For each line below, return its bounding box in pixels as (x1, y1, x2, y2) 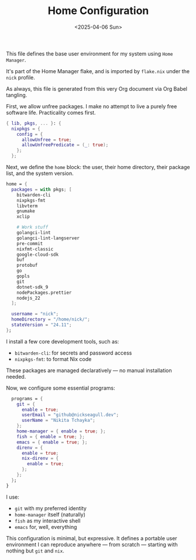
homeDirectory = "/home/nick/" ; (11, 317, 91, 322)
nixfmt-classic (16, 246, 54, 252)
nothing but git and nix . (6, 547, 64, 554)
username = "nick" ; (11, 311, 59, 317)
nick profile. (6, 74, 35, 81)
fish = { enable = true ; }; (16, 434, 85, 439)
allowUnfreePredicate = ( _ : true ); (21, 142, 109, 148)
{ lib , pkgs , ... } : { (6, 120, 61, 126)
